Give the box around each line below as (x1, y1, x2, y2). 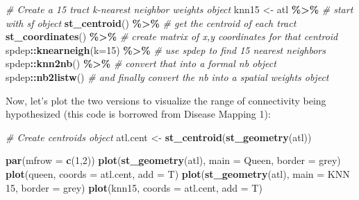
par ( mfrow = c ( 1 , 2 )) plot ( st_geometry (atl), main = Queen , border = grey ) (6, 153, 341, 167)
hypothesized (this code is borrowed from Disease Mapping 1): (6, 107, 271, 121)
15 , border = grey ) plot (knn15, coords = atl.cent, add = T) (6, 180, 262, 194)
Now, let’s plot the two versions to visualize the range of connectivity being (6, 93, 326, 107)
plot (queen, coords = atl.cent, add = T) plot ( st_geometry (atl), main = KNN (6, 166, 350, 181)
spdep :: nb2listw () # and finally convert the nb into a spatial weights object (6, 69, 329, 84)
